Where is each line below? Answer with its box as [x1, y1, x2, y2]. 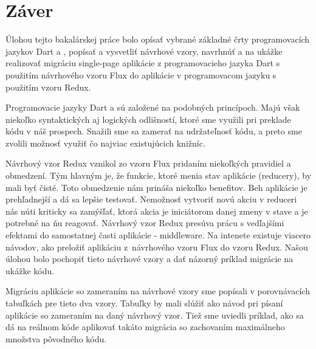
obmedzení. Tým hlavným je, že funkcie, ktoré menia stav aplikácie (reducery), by [5, 169, 312, 182]
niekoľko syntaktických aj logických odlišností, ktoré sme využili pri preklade [5, 112, 291, 125]
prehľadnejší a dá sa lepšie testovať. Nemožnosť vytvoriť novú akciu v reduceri [5, 193, 297, 206]
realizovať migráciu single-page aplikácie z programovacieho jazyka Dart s [5, 57, 280, 69]
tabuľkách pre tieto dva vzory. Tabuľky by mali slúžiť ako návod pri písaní [5, 297, 283, 309]
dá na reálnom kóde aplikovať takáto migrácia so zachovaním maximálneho [5, 320, 285, 333]
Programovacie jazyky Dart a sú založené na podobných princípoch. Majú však [5, 101, 300, 114]
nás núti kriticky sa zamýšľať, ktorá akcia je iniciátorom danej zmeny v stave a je [5, 204, 308, 217]
